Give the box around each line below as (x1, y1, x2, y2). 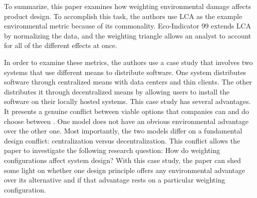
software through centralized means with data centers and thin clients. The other (4, 76, 252, 87)
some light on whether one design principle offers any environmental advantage (4, 164, 245, 175)
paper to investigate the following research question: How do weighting (4, 145, 220, 155)
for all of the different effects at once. (4, 40, 117, 50)
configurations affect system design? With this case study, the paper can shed (4, 154, 241, 165)
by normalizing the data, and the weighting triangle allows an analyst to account (4, 30, 252, 40)
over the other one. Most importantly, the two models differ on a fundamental (4, 125, 243, 136)
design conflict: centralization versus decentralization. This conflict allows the (4, 135, 240, 145)
